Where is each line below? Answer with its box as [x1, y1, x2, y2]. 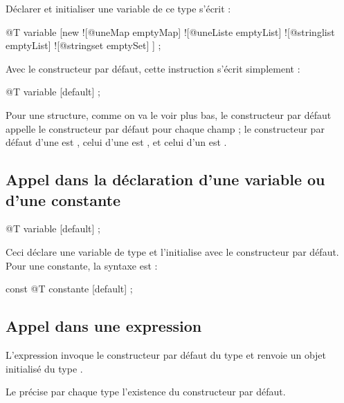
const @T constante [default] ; [6, 281, 133, 296]
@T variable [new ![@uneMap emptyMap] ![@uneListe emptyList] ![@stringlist [6, 24, 335, 39]
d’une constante [6, 189, 121, 210]
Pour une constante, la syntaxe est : [6, 258, 158, 272]
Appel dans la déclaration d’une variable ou [6, 169, 325, 190]
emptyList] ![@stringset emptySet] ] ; [6, 38, 161, 53]
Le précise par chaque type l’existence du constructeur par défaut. [6, 384, 286, 399]
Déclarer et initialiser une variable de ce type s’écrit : [6, 1, 231, 15]
